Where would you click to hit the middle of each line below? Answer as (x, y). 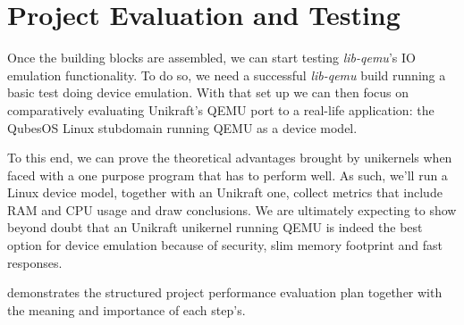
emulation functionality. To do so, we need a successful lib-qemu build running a (227, 75)
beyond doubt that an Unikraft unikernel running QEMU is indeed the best (215, 227)
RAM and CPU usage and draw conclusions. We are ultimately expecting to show (232, 209)
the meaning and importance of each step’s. (127, 309)
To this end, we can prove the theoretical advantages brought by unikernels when (230, 158)
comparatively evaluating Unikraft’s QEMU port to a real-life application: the (221, 109)
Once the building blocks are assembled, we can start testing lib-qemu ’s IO (211, 58)
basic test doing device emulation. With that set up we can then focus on (208, 92)
